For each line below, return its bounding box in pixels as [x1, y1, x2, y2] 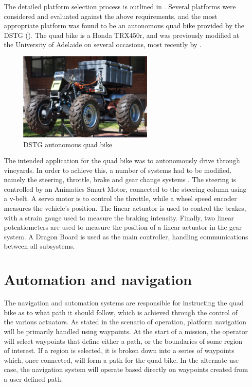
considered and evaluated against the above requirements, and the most [4, 11, 217, 21]
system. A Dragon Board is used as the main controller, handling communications [4, 231, 248, 241]
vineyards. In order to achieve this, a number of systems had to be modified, [4, 165, 232, 175]
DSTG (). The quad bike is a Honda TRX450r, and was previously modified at [4, 30, 239, 40]
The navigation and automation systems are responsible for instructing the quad [4, 298, 244, 308]
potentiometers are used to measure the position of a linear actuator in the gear [4, 222, 242, 232]
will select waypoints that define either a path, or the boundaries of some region [4, 336, 243, 346]
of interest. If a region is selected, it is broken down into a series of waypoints [4, 345, 234, 355]
